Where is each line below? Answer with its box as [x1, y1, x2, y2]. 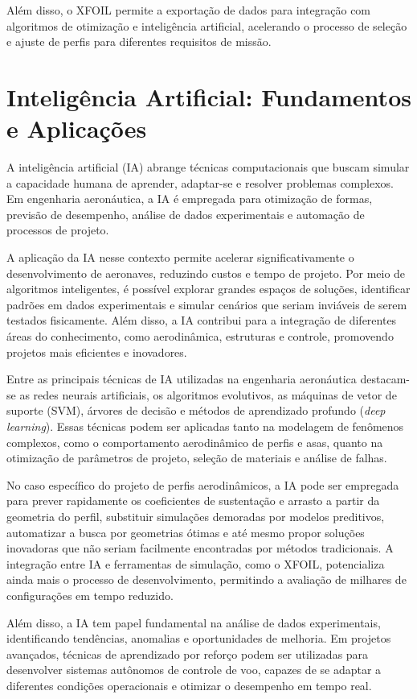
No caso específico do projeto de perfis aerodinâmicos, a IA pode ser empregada [6, 476, 399, 493]
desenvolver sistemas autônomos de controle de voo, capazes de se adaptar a [6, 661, 382, 678]
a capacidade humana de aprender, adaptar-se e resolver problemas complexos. [6, 174, 394, 191]
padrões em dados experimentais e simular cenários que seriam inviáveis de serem [6, 296, 407, 312]
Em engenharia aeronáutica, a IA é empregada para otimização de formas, [6, 190, 373, 207]
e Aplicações [6, 112, 147, 145]
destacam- [360, 370, 410, 387]
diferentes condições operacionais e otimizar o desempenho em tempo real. [6, 676, 372, 693]
